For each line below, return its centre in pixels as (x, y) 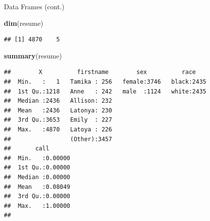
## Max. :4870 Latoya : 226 (58, 129)
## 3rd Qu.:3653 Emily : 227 (58, 120)
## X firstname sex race (100, 72)
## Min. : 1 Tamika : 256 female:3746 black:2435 (105, 82)
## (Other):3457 (58, 139)
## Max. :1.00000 (37, 206)
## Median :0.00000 (37, 177)
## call (27, 149)
